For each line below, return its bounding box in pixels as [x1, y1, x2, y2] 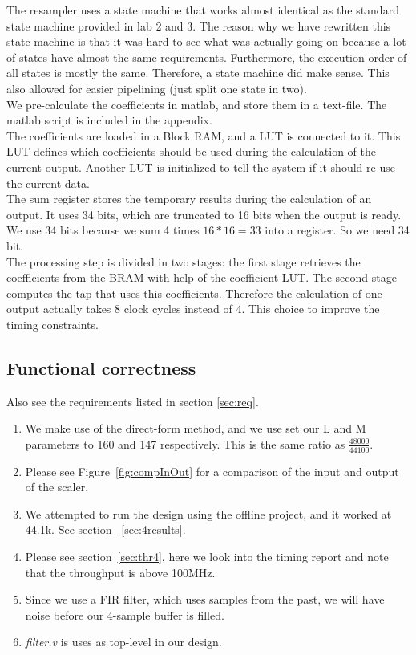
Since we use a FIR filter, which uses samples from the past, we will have [25, 591, 385, 608]
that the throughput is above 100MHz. [25, 563, 216, 580]
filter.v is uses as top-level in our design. [25, 633, 222, 650]
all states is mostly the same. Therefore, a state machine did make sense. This [6, 64, 390, 81]
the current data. [6, 174, 90, 191]
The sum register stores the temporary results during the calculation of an [6, 190, 372, 207]
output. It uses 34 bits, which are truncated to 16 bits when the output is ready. [6, 205, 402, 222]
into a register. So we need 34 [265, 222, 410, 238]
